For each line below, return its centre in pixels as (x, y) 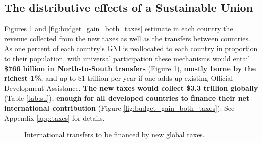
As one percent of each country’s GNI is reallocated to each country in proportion (131, 48)
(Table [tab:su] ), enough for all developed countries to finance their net (127, 98)
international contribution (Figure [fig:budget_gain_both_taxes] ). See (119, 107)
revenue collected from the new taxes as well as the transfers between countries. (127, 38)
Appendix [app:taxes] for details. (55, 117)
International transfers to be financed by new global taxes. (115, 135)
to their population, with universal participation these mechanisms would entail (127, 58)
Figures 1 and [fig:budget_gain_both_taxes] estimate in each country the (119, 29)
